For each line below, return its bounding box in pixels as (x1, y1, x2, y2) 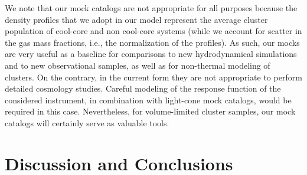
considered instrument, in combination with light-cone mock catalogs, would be (5, 93, 292, 106)
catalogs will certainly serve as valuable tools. (5, 116, 169, 129)
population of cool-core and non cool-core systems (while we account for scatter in (5, 25, 302, 37)
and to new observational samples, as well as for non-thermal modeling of (5, 59, 270, 71)
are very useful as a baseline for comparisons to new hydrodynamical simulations (5, 48, 297, 60)
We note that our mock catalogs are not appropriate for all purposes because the (5, 2, 298, 14)
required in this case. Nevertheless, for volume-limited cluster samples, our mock (5, 105, 296, 117)
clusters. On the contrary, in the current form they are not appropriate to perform (5, 70, 302, 83)
